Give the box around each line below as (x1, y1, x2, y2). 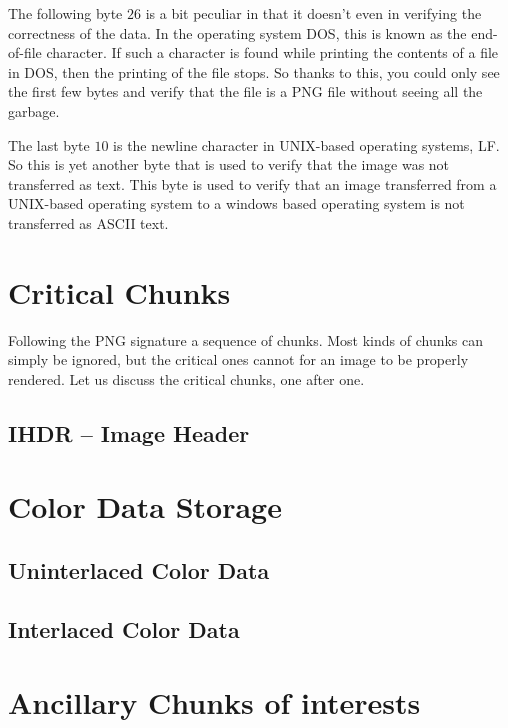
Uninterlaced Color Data (8, 554, 270, 585)
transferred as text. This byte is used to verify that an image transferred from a (8, 173, 497, 194)
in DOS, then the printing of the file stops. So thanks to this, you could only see (8, 61, 500, 82)
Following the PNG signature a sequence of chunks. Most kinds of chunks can (8, 329, 484, 350)
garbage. (8, 100, 60, 121)
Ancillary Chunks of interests (8, 682, 421, 723)
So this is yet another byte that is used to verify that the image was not (8, 154, 450, 175)
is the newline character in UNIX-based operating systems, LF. (113, 134, 500, 155)
